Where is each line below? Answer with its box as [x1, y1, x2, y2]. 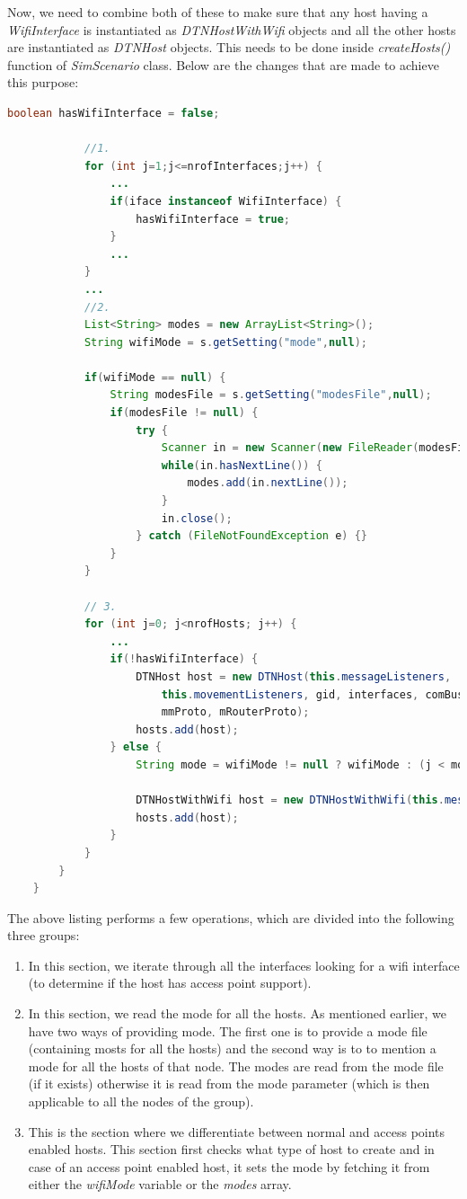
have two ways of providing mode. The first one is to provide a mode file [28, 1021, 427, 1040]
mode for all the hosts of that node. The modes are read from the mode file [28, 1056, 444, 1075]
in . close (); [161, 511, 233, 525]
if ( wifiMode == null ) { [84, 370, 226, 384]
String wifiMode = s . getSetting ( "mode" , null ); [84, 335, 367, 349]
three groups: [7, 926, 80, 945]
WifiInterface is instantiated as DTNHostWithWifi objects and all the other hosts [7, 20, 456, 39]
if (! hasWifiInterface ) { [110, 653, 259, 666]
